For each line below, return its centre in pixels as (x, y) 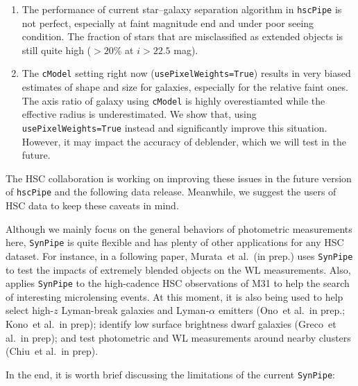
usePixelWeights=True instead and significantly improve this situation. (174, 127)
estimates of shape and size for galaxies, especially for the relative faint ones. (185, 87)
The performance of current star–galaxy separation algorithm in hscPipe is (182, 9)
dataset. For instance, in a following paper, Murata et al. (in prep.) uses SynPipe (179, 255)
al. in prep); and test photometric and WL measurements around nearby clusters (178, 337)
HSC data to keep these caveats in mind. (92, 205)
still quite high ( (57, 50)
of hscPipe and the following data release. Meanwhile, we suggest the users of (171, 192)
